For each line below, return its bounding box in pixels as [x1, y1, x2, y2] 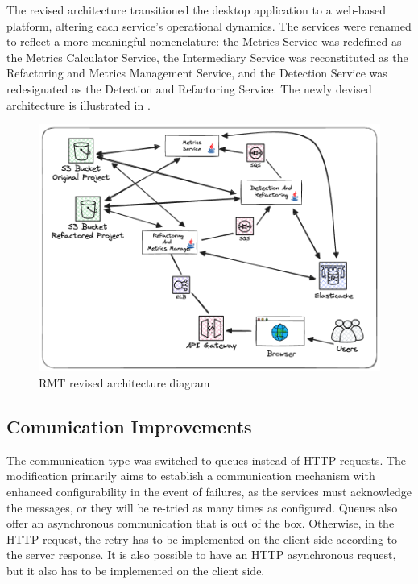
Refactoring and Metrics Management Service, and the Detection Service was [6, 64, 387, 81]
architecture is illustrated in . [6, 96, 151, 113]
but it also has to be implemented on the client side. [6, 561, 265, 578]
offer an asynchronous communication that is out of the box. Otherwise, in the [6, 515, 395, 532]
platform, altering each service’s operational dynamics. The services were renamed [6, 17, 412, 34]
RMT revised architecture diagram [39, 375, 210, 391]
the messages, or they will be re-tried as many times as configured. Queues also [6, 499, 398, 516]
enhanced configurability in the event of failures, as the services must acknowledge [6, 483, 412, 499]
